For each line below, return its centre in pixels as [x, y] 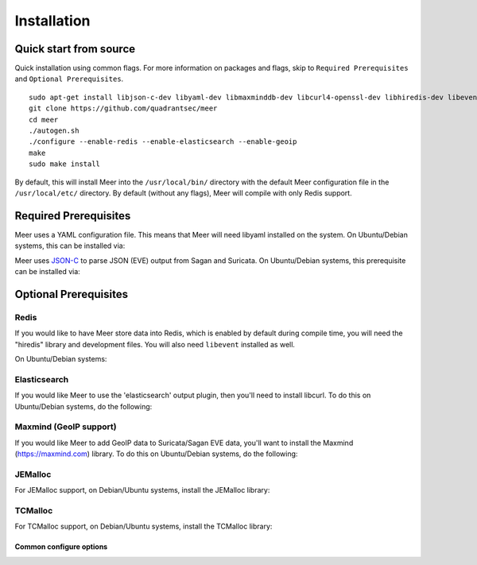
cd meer [44, 120]
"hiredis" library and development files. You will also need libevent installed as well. [155, 344]
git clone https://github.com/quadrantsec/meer [123, 108]
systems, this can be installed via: [70, 246]
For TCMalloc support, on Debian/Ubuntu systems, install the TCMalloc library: [143, 526]
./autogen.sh [54, 131]
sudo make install [65, 164]
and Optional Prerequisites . [69, 79]
